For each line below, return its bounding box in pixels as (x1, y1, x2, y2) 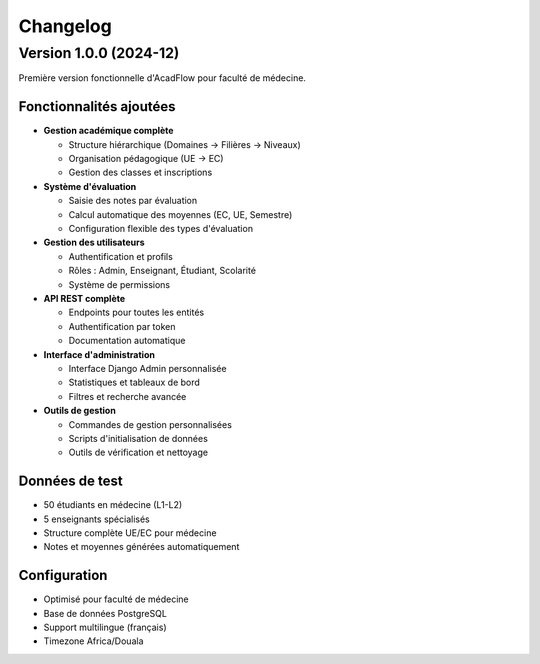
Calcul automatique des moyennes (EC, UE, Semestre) (68, 208, 293, 220)
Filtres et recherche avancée (68, 390, 187, 402)
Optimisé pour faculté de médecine (43, 593, 189, 605)
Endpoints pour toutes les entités (68, 306, 205, 319)
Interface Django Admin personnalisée (68, 362, 227, 374)
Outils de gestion (43, 405, 117, 417)
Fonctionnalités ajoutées (18, 98, 176, 115)
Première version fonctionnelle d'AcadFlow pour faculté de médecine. (18, 72, 307, 84)
